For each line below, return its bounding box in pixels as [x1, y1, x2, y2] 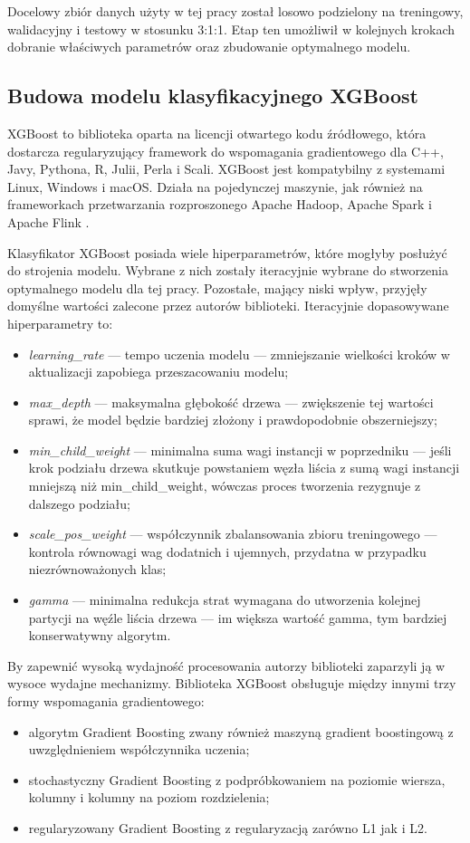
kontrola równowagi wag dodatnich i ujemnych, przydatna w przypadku [28, 541, 427, 560]
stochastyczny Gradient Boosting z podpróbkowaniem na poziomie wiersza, [28, 770, 446, 789]
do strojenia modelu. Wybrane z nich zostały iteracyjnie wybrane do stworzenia [7, 261, 448, 280]
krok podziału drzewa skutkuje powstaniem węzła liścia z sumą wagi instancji [28, 458, 460, 477]
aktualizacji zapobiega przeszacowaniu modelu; [28, 362, 289, 381]
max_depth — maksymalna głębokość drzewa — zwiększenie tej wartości [28, 392, 434, 411]
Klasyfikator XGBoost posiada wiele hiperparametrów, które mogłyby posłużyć [7, 243, 447, 262]
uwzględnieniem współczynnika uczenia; [28, 740, 250, 759]
